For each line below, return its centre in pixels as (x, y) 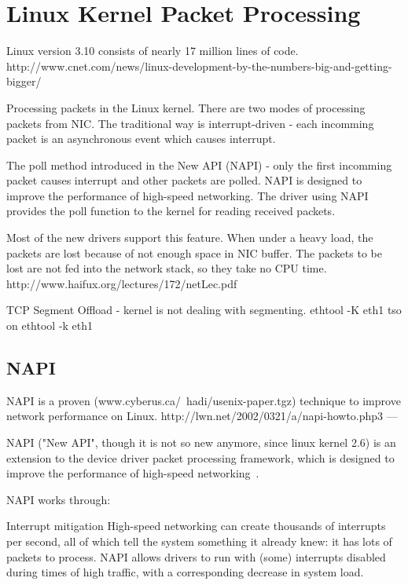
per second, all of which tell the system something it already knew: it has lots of (199, 541)
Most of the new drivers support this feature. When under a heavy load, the (190, 238)
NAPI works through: (59, 499)
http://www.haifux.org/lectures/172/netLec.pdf (122, 283)
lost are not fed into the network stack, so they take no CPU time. (167, 268)
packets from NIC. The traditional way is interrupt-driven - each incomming (190, 123)
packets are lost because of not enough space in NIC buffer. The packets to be (194, 252)
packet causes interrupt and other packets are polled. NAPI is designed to (184, 180)
